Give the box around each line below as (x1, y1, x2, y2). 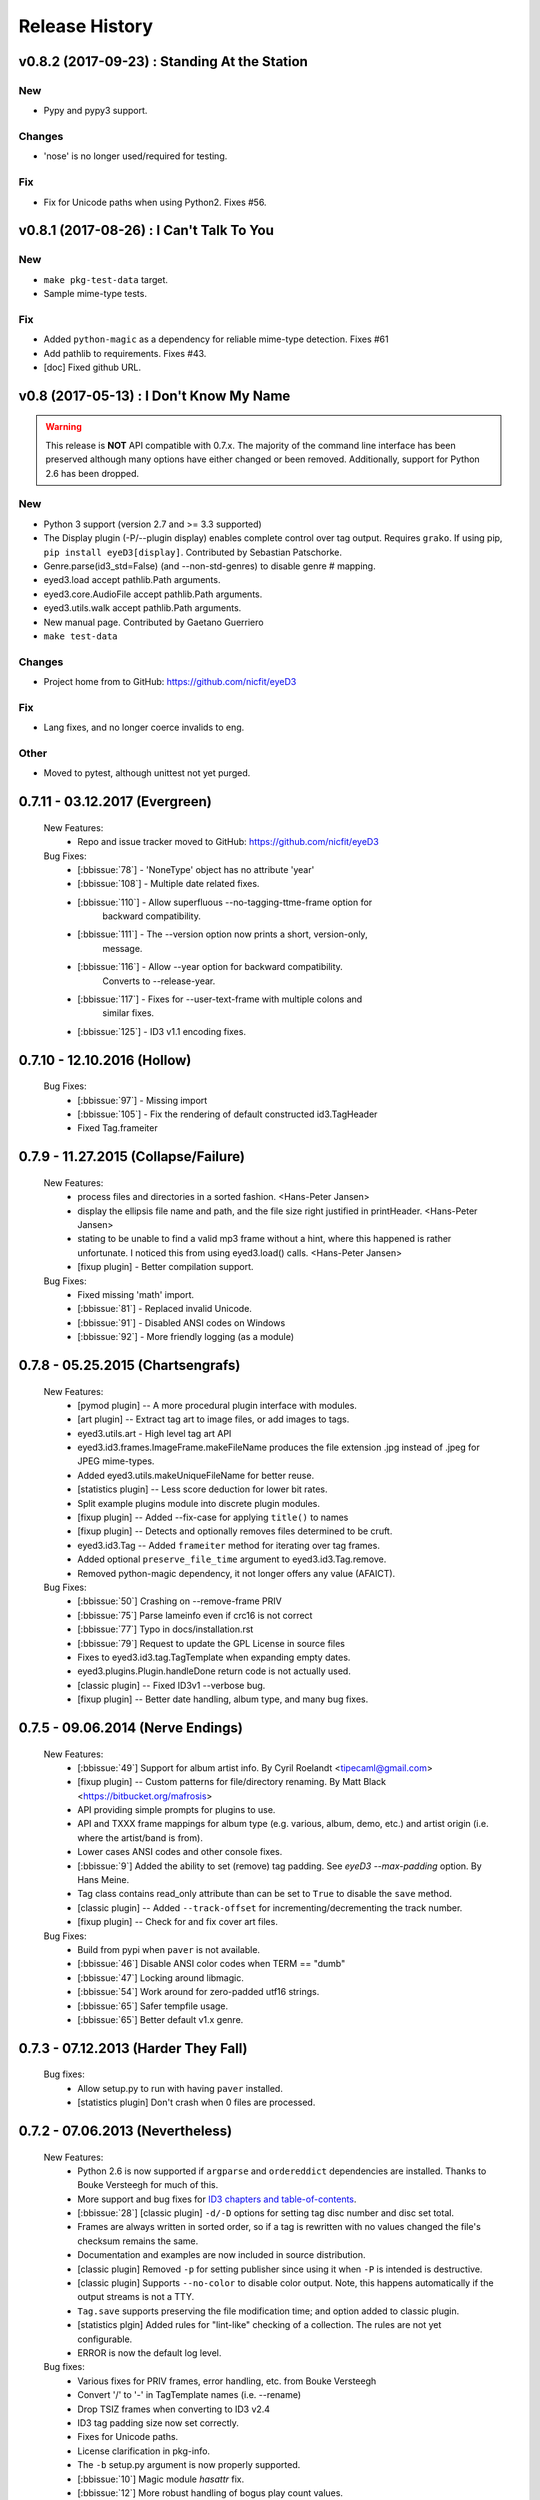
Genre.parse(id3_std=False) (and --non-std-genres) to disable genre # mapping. (43, 560, 376, 572)
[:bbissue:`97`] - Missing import (77, 1094, 208, 1106)
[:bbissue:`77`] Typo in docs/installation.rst (77, 1623, 254, 1635)
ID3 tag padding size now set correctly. (77, 2416, 240, 2429)
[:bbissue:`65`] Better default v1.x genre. (77, 2013, 244, 2025)
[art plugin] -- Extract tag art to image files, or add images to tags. (77, 1413, 350, 1425)
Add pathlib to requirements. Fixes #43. (43, 347, 207, 359)
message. (102, 942, 143, 954)
